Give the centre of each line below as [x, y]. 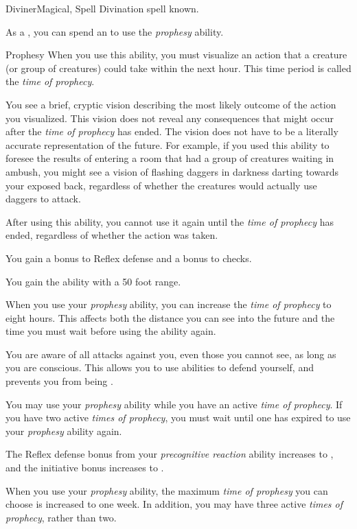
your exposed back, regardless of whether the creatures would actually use [161, 185]
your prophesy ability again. [64, 431]
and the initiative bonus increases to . [85, 468]
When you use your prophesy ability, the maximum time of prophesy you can [167, 490]
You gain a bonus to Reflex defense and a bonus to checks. [129, 258]
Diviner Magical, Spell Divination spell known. [102, 8]
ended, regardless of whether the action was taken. [112, 235]
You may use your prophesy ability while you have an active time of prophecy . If [174, 404]
